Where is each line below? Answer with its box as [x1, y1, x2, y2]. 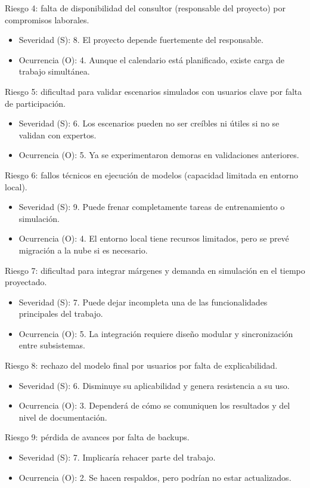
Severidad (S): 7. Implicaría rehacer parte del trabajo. [18, 451, 216, 464]
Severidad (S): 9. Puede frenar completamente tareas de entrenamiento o [18, 200, 285, 213]
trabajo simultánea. [18, 65, 90, 78]
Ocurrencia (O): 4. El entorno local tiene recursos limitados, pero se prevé [18, 232, 289, 245]
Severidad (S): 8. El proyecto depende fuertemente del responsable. [18, 33, 263, 46]
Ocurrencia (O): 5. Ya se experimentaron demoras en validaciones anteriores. [18, 149, 299, 161]
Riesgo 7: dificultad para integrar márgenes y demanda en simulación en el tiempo [5, 264, 305, 276]
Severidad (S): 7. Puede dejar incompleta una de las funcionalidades [18, 295, 268, 308]
